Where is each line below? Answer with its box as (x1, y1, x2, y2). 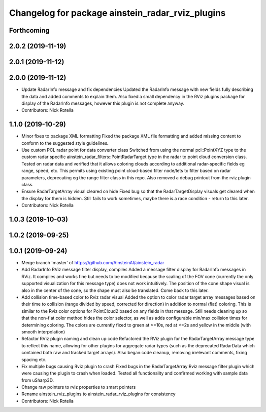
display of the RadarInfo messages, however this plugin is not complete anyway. (21, 100, 185, 106)
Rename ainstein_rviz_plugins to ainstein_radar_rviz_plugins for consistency (21, 391, 176, 397)
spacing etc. (21, 356, 47, 363)
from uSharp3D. (21, 377, 54, 383)
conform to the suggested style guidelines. (21, 140, 109, 146)
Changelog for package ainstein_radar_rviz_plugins (9, 7, 226, 18)
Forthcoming (9, 26, 50, 35)
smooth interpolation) (21, 329, 65, 334)
